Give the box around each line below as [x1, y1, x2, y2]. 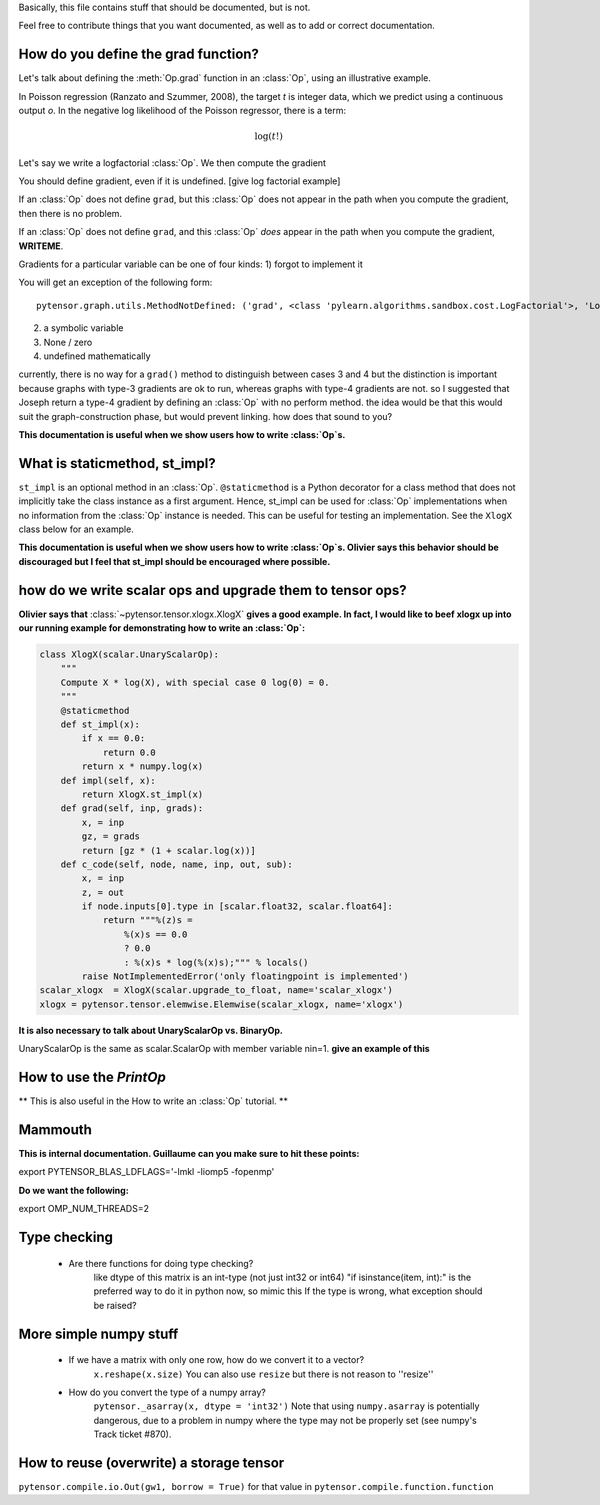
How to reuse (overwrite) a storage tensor [18, 1454, 285, 1471]
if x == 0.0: [81, 733, 146, 744]
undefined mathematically [43, 350, 151, 362]
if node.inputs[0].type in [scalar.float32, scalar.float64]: [81, 901, 394, 912]
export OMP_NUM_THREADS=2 [18, 1203, 150, 1215]
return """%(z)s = [102, 915, 194, 926]
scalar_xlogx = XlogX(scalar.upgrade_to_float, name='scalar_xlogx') [39, 985, 394, 996]
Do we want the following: [18, 1184, 129, 1196]
